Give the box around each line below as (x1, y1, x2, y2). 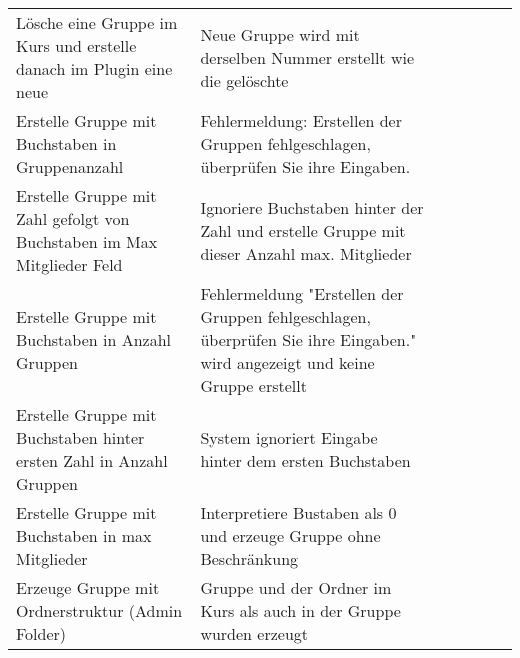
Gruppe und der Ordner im (200, 576, 392, 599)
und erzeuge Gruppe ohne (200, 524, 381, 547)
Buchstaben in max (16, 524, 152, 547)
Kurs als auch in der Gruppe (200, 599, 401, 622)
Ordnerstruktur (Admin (16, 599, 183, 622)
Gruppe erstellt (200, 374, 307, 397)
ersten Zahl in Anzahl (16, 449, 168, 472)
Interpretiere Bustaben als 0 (200, 501, 397, 524)
